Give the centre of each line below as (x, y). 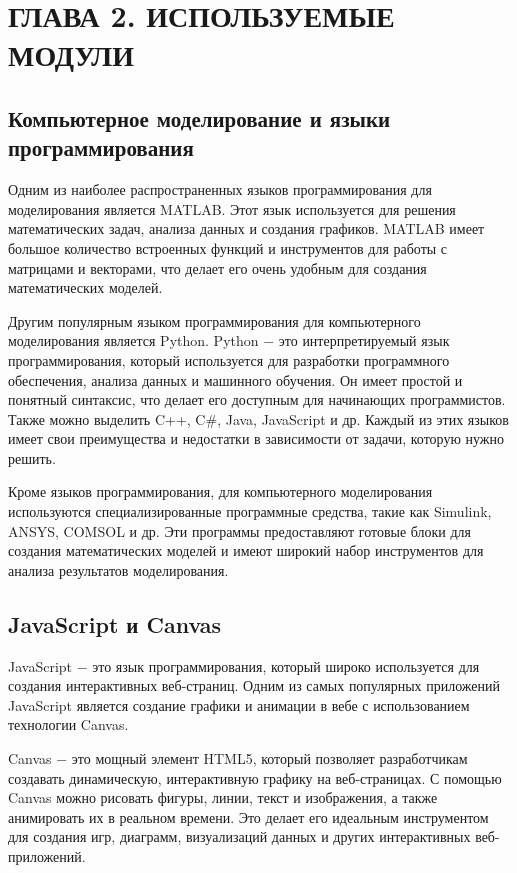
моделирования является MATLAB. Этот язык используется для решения (232, 208)
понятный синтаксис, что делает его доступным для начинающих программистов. (257, 399)
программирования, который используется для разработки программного (229, 359)
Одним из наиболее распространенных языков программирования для (220, 189)
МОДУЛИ (71, 54)
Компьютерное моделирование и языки (199, 117)
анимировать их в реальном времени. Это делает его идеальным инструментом (248, 816)
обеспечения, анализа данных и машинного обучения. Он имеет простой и (235, 379)
